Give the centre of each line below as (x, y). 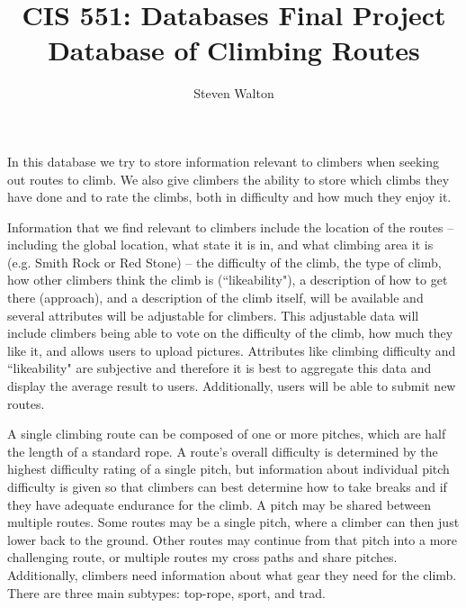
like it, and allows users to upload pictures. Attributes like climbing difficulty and (232, 350)
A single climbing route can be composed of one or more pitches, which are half (227, 434)
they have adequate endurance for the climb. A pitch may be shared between (220, 504)
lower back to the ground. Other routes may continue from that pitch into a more (233, 539)
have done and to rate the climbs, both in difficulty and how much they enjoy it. (229, 197)
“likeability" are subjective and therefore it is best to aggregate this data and (220, 368)
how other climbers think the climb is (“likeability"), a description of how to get (228, 280)
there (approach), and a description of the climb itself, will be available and (215, 298)
